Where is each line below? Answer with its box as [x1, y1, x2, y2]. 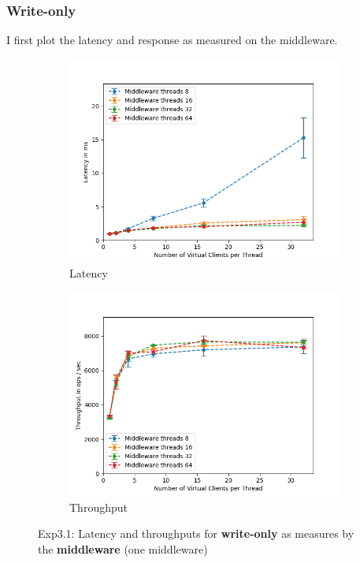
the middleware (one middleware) [38, 540, 208, 557]
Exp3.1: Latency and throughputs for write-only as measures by [38, 525, 354, 542]
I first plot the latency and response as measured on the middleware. [6, 32, 338, 48]
